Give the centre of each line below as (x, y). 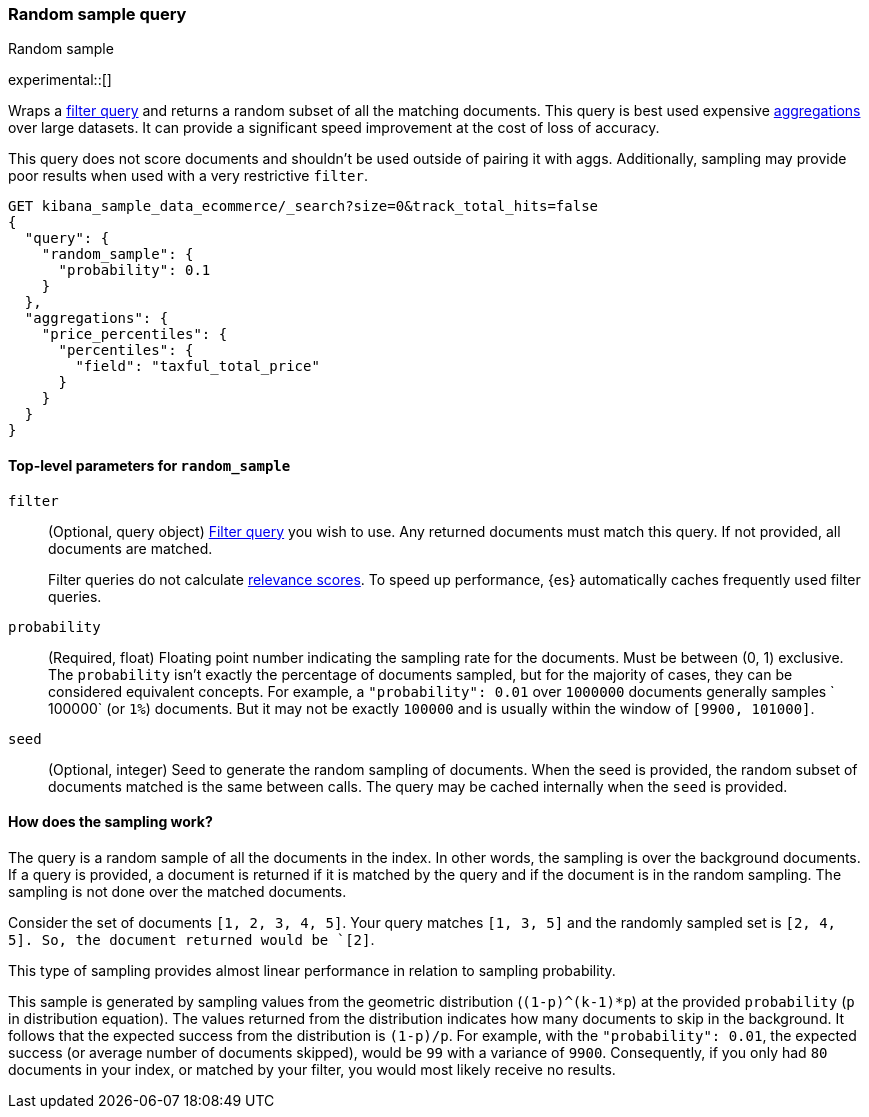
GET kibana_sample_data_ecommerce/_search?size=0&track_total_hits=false (303, 206)
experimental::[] (60, 80)
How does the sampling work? (110, 822)
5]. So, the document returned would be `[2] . (191, 939)
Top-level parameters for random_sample (149, 465)
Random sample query (97, 14)
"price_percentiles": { (134, 334)
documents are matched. (130, 548)
